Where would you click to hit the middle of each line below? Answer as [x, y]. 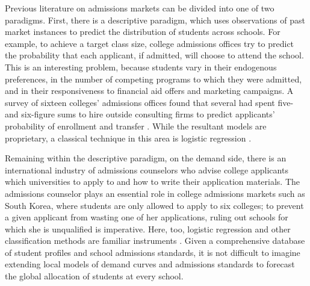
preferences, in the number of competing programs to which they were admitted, [153, 79]
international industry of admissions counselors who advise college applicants [147, 169]
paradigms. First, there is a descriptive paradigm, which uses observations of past [155, 20]
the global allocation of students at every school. [94, 276]
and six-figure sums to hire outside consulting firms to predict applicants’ [140, 114]
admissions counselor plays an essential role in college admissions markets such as [155, 193]
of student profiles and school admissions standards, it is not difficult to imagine [153, 252]
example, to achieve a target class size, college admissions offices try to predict [150, 43]
